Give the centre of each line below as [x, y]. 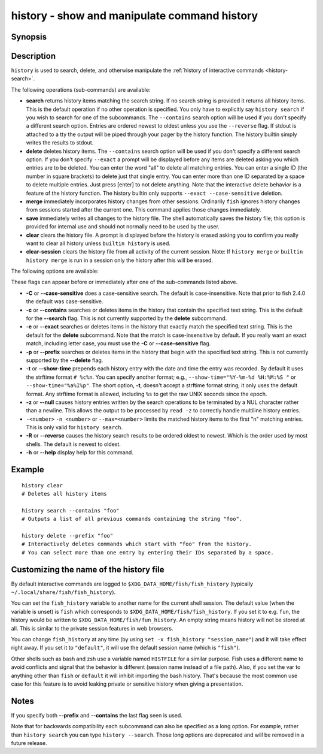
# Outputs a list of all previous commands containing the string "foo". [132, 519]
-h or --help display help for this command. [80, 453]
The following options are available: [55, 271]
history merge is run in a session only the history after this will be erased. [120, 260]
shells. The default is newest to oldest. [73, 444]
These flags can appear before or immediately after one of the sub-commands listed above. [124, 282]
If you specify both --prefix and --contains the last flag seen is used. [97, 715]
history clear [42, 485]
